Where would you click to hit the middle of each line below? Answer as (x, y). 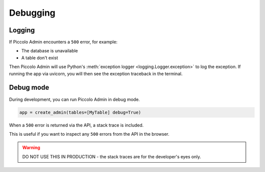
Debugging (32, 13)
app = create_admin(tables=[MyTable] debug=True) (80, 112)
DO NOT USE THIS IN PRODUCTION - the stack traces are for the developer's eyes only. (112, 156)
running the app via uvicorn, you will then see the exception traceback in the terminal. (96, 74)
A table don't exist (40, 58)
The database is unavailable (50, 51)
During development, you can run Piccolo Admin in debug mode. (74, 99)
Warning (31, 147)
